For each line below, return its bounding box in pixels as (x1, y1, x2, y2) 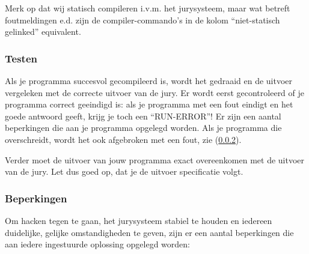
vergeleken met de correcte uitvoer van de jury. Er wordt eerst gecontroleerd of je (5, 86, 305, 98)
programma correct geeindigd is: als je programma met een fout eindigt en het (5, 98, 293, 110)
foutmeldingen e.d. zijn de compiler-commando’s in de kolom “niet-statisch (5, 13, 280, 26)
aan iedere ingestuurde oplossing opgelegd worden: (5, 238, 190, 250)
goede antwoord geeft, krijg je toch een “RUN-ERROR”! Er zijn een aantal (5, 109, 281, 122)
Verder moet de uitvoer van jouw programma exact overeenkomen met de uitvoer (5, 153, 305, 166)
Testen (5, 50, 37, 65)
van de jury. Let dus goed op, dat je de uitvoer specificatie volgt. (5, 165, 243, 178)
